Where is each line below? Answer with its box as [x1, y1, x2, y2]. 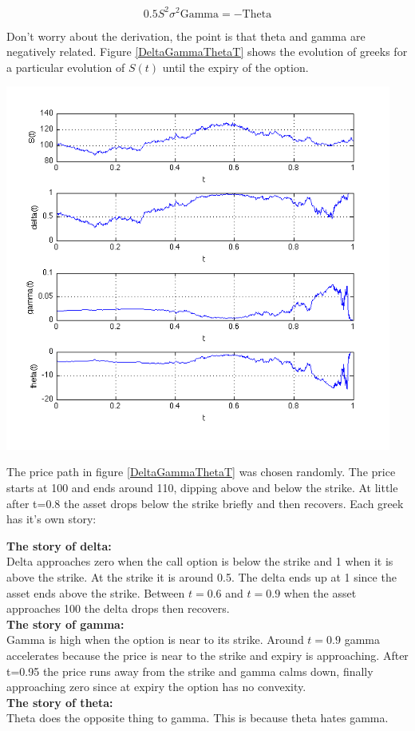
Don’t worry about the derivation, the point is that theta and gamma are [6, 27, 366, 44]
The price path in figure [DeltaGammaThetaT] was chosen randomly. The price [6, 463, 396, 480]
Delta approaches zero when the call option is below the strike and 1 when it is [6, 553, 393, 570]
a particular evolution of [6, 58, 125, 75]
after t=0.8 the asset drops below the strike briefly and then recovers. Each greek [6, 495, 404, 511]
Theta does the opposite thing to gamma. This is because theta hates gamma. [6, 709, 389, 726]
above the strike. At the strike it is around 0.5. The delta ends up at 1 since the [6, 569, 397, 585]
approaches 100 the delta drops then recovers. [6, 600, 230, 617]
